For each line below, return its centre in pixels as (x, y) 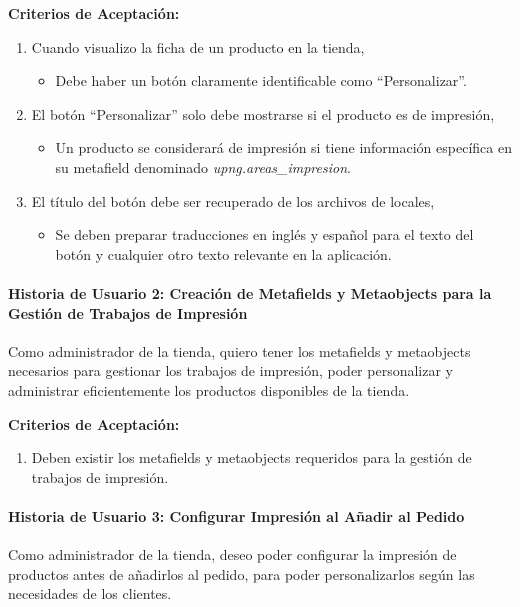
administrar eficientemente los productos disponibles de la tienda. (209, 389)
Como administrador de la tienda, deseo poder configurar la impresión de (232, 554)
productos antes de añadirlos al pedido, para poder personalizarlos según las (241, 573)
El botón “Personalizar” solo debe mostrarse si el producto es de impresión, (263, 113)
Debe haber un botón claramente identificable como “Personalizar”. (261, 80)
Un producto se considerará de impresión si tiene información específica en (283, 147)
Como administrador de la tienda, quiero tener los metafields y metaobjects (239, 350)
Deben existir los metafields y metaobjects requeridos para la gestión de (251, 457)
